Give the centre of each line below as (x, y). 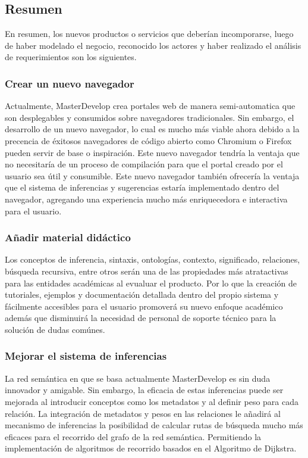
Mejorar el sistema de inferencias (86, 356)
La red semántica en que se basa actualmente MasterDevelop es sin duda (138, 378)
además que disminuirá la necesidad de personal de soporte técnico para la (141, 318)
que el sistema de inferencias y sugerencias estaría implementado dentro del (142, 187)
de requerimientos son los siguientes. (71, 57)
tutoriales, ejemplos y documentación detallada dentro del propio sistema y (142, 295)
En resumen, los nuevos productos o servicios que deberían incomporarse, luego (149, 34)
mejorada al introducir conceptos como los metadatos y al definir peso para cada (152, 401)
